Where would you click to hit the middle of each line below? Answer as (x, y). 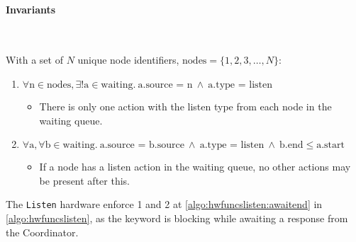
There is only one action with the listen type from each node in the (185, 106)
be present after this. (84, 180)
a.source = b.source (142, 145)
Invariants (31, 9)
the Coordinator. (42, 232)
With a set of (34, 60)
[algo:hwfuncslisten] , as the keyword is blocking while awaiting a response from (177, 218)
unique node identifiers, (128, 60)
